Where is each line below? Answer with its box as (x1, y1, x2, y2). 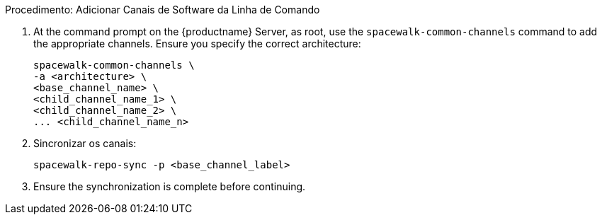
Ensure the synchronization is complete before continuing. (33, 180, 306, 192)
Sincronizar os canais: (33, 137, 137, 149)
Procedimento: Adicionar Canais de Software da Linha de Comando (5, 4, 320, 16)
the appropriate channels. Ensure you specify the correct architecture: (33, 37, 361, 50)
